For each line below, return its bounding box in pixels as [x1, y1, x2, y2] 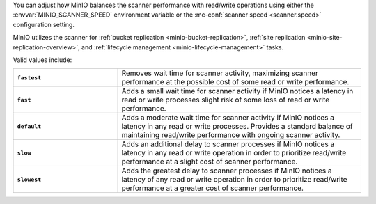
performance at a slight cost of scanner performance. [121, 157, 298, 166]
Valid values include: [13, 56, 72, 64]
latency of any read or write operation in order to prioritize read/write [121, 175, 347, 185]
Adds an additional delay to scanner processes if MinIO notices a [121, 139, 335, 149]
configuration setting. [13, 20, 75, 29]
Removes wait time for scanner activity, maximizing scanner [121, 68, 318, 78]
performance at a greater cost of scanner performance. [121, 183, 304, 193]
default [17, 123, 42, 130]
